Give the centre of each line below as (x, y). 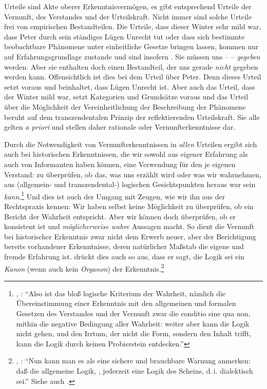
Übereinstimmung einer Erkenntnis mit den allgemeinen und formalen (126, 303)
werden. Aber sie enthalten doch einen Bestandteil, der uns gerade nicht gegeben (131, 66)
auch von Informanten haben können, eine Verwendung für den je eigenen (120, 164)
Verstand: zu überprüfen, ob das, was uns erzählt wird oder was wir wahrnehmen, (133, 174)
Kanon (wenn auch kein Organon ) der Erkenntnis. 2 (84, 268)
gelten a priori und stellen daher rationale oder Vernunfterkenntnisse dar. (120, 127)
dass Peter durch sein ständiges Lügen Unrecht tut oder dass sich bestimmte (125, 36)
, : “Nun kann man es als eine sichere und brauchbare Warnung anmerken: (133, 361)
